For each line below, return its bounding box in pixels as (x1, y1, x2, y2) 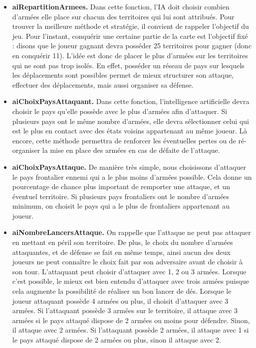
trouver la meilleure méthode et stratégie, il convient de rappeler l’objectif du (12, 21, 249, 31)
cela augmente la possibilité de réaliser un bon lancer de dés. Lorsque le (12, 286, 232, 296)
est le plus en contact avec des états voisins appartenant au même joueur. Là (12, 125, 248, 136)
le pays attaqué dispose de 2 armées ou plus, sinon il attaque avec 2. (12, 335, 221, 345)
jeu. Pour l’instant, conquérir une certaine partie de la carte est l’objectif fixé (12, 30, 248, 41)
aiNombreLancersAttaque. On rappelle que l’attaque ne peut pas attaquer (12, 227, 251, 237)
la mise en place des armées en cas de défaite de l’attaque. (42, 145, 220, 155)
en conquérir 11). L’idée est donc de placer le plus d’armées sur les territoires (12, 50, 248, 60)
